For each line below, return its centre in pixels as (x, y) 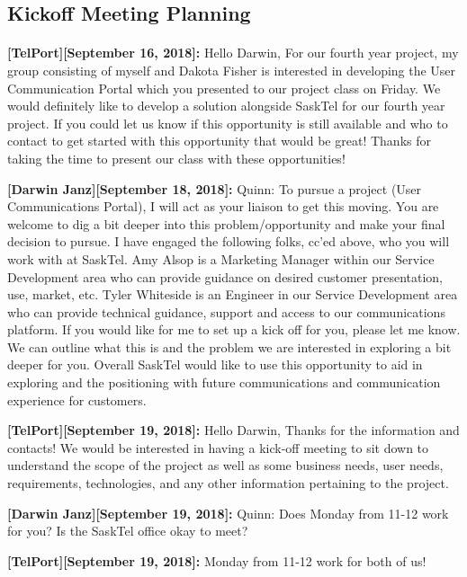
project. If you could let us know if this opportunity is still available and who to (228, 123)
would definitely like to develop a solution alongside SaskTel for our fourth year (226, 106)
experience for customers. (77, 399)
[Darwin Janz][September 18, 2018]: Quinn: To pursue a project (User (215, 188)
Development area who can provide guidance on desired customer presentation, (225, 276)
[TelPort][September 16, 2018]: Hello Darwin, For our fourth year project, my (233, 53)
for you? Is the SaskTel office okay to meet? (128, 531)
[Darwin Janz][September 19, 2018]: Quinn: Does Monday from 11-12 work (228, 513)
